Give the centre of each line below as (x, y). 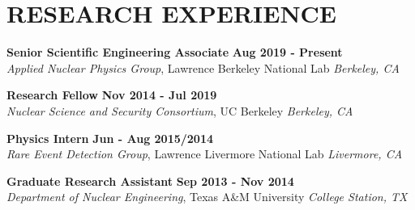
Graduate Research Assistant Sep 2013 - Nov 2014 (150, 181)
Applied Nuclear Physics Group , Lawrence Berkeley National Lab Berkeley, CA (203, 67)
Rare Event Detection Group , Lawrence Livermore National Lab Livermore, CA (205, 154)
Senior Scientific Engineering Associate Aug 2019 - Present (175, 52)
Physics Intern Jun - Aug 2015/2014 (110, 138)
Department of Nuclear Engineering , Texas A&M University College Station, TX (207, 197)
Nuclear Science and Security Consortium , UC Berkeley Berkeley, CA (180, 110)
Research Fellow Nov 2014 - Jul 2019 (112, 95)
